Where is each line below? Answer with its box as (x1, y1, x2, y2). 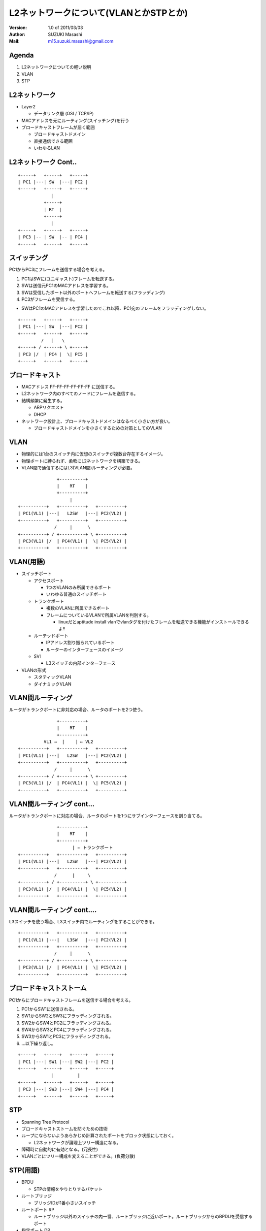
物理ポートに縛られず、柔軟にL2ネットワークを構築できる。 (21, 458, 143, 464)
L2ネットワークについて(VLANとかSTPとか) (9, 7, 188, 18)
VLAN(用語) (9, 558, 46, 566)
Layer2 (21, 103, 36, 109)
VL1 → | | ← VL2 (43, 739, 94, 745)
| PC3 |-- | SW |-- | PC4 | (18, 234, 88, 240)
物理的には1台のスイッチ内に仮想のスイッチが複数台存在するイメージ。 (21, 451, 166, 457)
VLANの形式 (21, 667, 46, 673)
